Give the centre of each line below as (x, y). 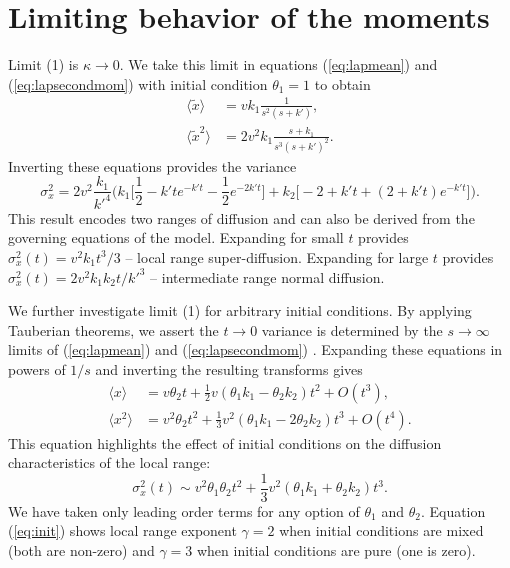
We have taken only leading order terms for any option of (184, 510)
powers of (37, 368)
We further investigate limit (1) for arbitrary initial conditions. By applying (240, 310)
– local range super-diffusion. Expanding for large (277, 256)
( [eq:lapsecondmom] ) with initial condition (138, 83)
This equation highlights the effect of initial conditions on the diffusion (225, 442)
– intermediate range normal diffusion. (267, 276)
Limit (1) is (43, 64)
